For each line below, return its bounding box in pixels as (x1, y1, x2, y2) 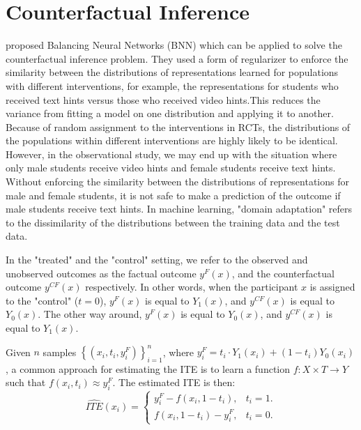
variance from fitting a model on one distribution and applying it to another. (6, 106, 334, 121)
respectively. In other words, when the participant (85, 279, 298, 294)
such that (6, 375, 46, 390)
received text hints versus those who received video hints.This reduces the (6, 92, 321, 107)
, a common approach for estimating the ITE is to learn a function (6, 361, 291, 376)
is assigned (309, 279, 355, 294)
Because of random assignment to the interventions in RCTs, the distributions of (6, 119, 351, 134)
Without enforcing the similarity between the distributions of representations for (6, 174, 349, 189)
